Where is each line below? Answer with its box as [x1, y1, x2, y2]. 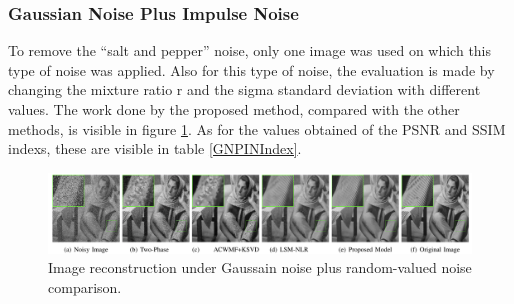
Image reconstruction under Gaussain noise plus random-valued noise [48, 257, 472, 278]
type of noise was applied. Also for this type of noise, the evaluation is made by [8, 59, 495, 80]
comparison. [48, 276, 122, 297]
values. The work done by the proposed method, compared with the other [8, 99, 460, 119]
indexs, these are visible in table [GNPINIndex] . [8, 138, 302, 159]
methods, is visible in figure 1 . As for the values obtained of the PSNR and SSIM [8, 118, 506, 139]
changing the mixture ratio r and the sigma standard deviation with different [8, 79, 481, 100]
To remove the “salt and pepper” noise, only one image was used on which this [8, 40, 492, 61]
